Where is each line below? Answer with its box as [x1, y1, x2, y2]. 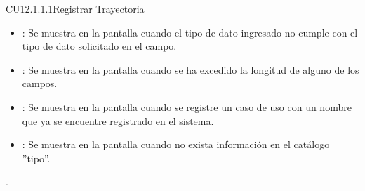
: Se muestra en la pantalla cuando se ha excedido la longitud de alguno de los [22, 62, 359, 77]
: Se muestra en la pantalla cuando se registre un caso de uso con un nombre [22, 99, 352, 114]
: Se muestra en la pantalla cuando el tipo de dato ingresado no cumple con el [22, 25, 358, 39]
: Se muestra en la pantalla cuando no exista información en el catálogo [22, 137, 330, 152]
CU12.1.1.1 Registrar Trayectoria [6, 1, 145, 15]
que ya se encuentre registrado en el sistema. [22, 113, 214, 128]
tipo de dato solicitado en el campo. [22, 39, 177, 53]
